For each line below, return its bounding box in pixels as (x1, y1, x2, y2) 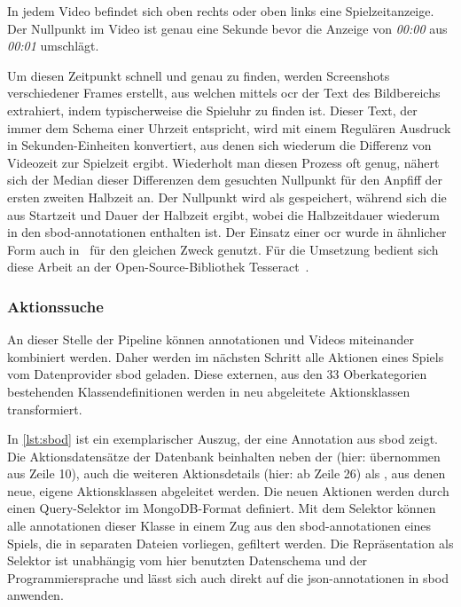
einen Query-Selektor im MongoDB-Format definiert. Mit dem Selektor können (7, 499, 436, 517)
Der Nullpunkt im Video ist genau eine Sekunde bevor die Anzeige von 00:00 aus (7, 19, 448, 37)
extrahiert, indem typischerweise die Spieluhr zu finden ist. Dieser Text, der (7, 100, 418, 119)
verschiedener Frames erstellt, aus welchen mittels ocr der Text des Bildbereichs (7, 83, 441, 102)
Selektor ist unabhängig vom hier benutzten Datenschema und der (7, 551, 368, 570)
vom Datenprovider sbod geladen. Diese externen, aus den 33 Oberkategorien (7, 365, 427, 383)
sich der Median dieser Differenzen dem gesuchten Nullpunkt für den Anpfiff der (7, 170, 443, 189)
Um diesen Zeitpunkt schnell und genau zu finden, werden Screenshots (7, 66, 390, 84)
